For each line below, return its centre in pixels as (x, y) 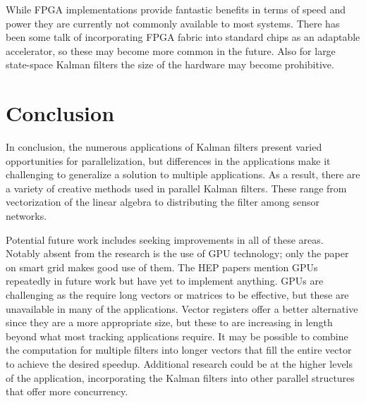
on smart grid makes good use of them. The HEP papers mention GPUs (162, 267)
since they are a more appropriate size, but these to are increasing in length (169, 322)
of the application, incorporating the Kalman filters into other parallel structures (180, 377)
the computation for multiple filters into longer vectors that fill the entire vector (179, 350)
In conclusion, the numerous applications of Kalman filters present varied (164, 147)
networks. (26, 216)
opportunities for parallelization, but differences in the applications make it (168, 160)
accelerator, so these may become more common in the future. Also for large (171, 50)
